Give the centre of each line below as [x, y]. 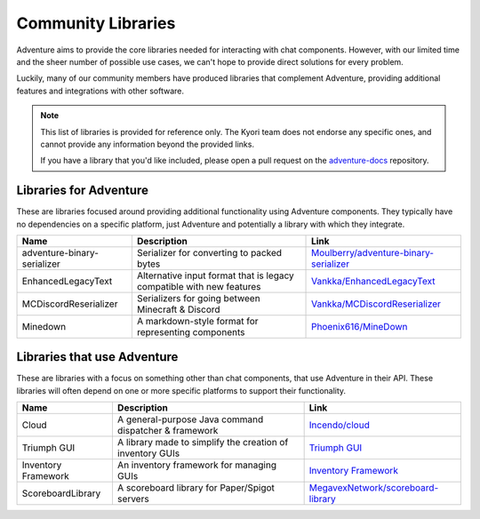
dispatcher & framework [168, 431]
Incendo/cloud [340, 425]
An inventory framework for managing [197, 465]
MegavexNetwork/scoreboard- [374, 488]
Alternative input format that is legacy [216, 275]
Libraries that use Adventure [97, 357]
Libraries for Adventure [82, 191]
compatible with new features [199, 286]
